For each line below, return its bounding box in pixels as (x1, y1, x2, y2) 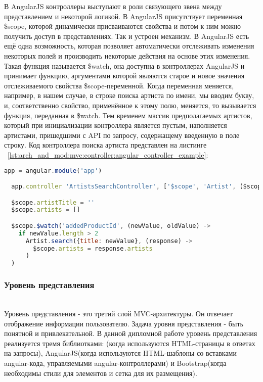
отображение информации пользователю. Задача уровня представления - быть (4, 318, 243, 328)
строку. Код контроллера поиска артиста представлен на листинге (4, 139, 207, 150)
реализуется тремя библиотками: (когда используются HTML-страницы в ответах (4, 338, 255, 348)
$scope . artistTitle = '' (11, 199, 95, 206)
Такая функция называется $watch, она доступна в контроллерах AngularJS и (4, 60, 245, 71)
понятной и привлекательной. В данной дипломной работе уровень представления (4, 328, 257, 339)
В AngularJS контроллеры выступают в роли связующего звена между (4, 1, 222, 11)
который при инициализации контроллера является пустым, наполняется (4, 120, 227, 130)
